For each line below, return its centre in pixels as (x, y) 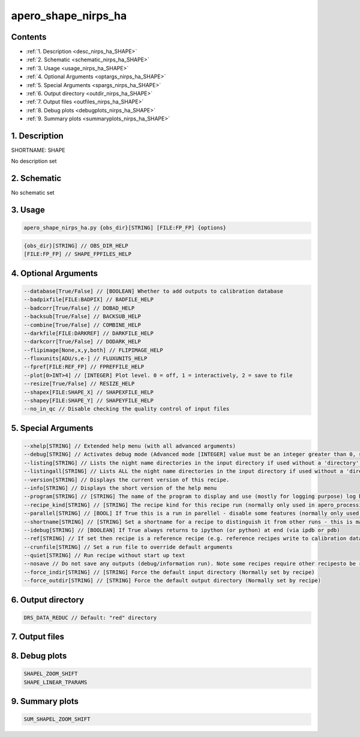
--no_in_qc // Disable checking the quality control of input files (127, 409)
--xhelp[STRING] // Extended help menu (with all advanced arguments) (130, 446)
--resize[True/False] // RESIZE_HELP (79, 384)
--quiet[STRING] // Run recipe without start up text (104, 555)
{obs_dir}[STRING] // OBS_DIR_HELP (76, 246)
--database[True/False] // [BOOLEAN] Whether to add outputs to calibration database (153, 291)
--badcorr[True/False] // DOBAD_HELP (79, 308)
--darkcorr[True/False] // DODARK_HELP (82, 342)
